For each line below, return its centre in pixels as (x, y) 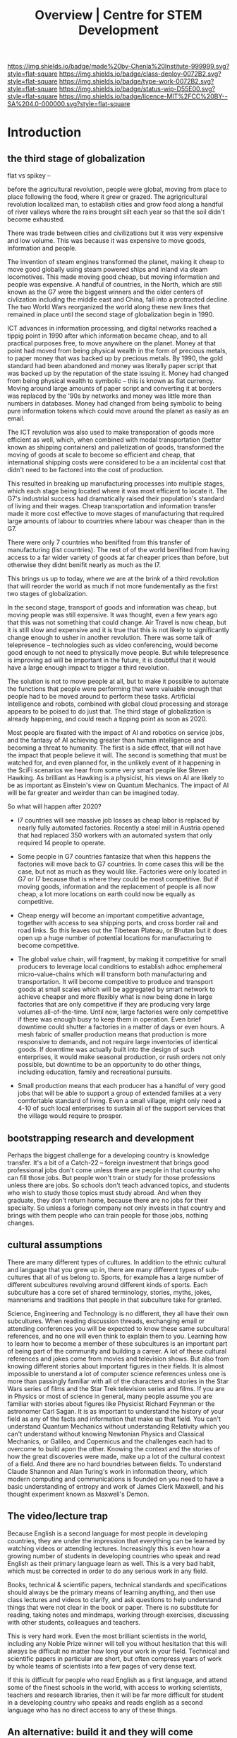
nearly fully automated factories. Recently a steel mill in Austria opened (121, 828)
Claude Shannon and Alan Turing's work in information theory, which (107, 1471)
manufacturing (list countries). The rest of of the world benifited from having (119, 550)
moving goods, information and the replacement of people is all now (117, 887)
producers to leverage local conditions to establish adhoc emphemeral (120, 967)
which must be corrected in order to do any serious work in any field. (108, 1571)
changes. (21, 1223)
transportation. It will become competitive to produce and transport (115, 982)
